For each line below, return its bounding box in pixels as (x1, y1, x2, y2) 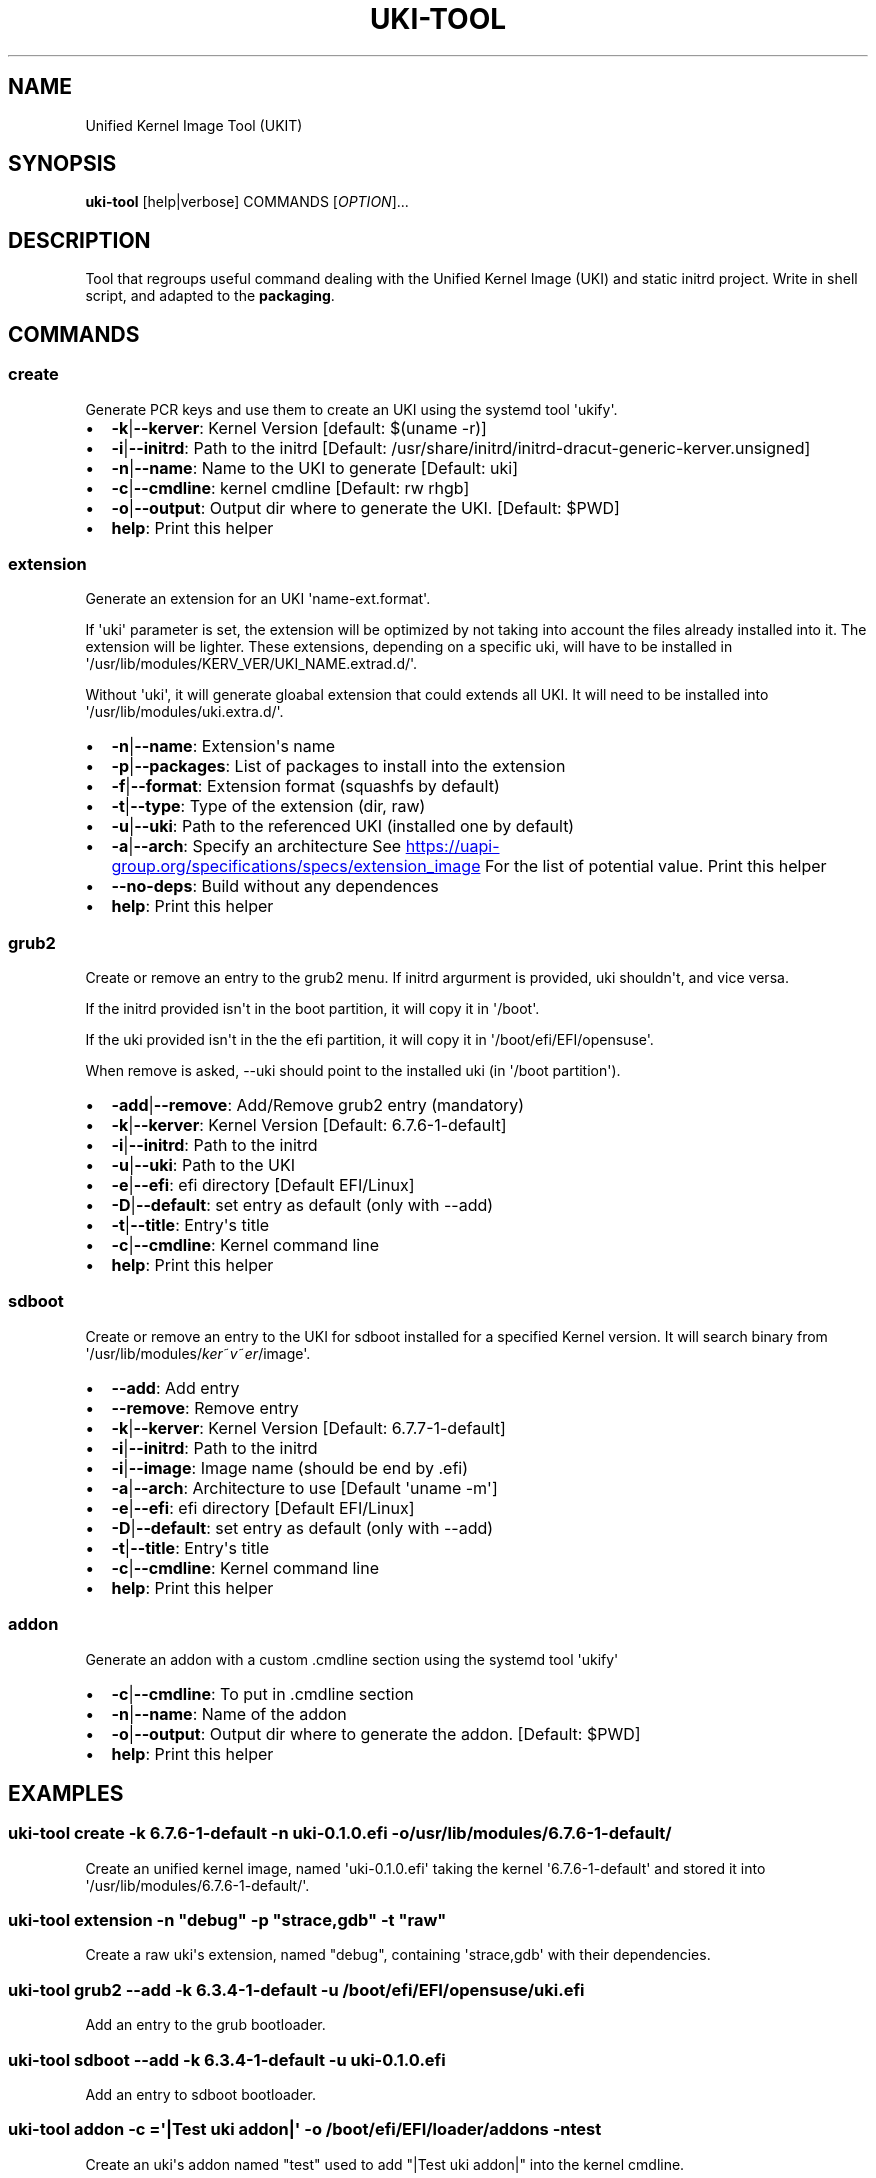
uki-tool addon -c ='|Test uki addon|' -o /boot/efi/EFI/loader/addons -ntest (8, 2119, 602, 2140)
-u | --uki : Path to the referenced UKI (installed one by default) (111, 816, 575, 837)
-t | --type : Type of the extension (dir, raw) (111, 796, 426, 817)
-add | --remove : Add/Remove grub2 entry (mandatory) (111, 1095, 525, 1115)
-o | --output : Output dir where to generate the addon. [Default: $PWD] (111, 1723, 641, 1744)
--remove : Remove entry (111, 1397, 299, 1418)
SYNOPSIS (8, 151, 117, 177)
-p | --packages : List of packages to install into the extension (111, 756, 566, 777)
